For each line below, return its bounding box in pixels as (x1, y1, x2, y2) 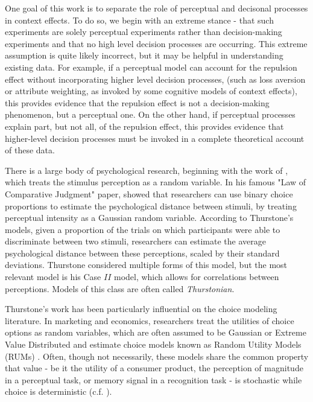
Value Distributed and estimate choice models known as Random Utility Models (5, 338, 302, 351)
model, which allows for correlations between (113, 270, 279, 283)
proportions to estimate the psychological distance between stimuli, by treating (5, 199, 297, 212)
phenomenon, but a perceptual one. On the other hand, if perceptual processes (5, 108, 296, 121)
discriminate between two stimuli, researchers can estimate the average (5, 235, 266, 247)
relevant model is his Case (5, 270, 101, 283)
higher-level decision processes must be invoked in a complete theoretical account (5, 132, 305, 144)
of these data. (5, 144, 55, 156)
